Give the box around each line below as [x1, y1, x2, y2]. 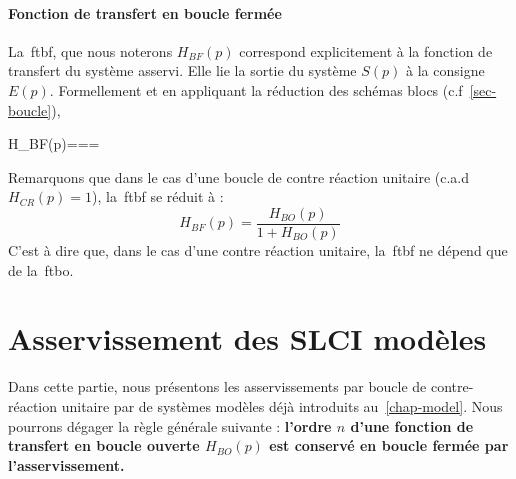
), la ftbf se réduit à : [92, 186, 224, 207]
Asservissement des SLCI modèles [8, 318, 487, 359]
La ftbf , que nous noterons [8, 40, 173, 61]
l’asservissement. [8, 454, 125, 475]
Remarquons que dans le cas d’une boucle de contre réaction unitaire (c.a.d [8, 166, 470, 187]
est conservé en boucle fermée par [269, 435, 509, 456]
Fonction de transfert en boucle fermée [8, 2, 282, 23]
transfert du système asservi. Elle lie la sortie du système [8, 60, 357, 81]
